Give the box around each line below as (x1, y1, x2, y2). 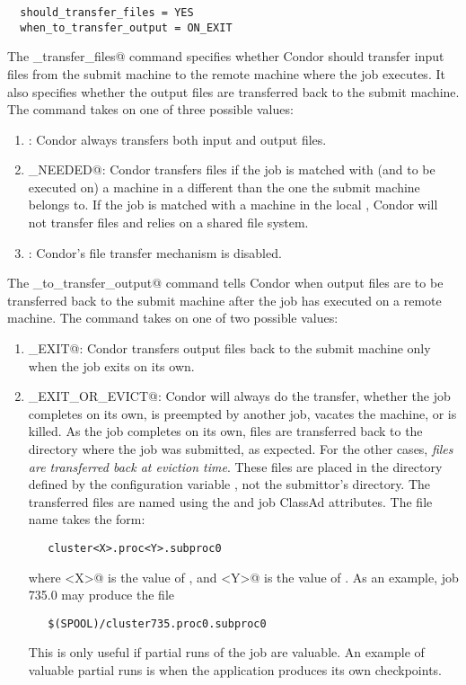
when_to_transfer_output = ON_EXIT (20, 21, 233, 34)
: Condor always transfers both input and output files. (28, 129, 327, 148)
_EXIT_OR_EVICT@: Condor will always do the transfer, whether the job (28, 387, 451, 405)
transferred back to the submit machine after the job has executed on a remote (7, 290, 442, 309)
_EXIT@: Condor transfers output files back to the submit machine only (28, 339, 431, 358)
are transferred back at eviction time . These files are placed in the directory (28, 457, 443, 476)
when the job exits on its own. (28, 356, 195, 375)
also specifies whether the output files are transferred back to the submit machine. (7, 82, 460, 101)
